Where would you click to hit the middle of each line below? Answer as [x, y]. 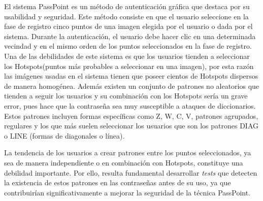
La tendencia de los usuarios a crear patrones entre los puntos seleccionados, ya [128, 153]
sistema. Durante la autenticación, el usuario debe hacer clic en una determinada [130, 36]
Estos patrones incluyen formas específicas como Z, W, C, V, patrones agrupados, [131, 115]
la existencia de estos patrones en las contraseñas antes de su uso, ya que [118, 182]
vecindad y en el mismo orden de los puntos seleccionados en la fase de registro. [128, 46]
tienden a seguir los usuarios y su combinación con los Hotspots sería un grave [126, 96]
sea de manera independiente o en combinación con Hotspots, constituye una [124, 162]
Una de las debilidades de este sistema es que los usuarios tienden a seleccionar [127, 56]
